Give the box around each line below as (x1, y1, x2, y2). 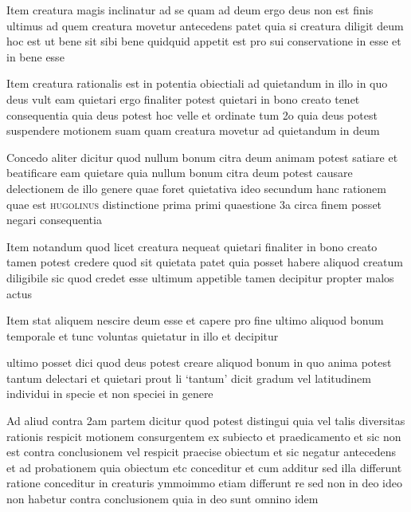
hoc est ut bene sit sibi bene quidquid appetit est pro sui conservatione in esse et (6, 33, 401, 49)
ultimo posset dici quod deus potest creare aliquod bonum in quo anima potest (6, 354, 392, 371)
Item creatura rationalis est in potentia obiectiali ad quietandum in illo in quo (6, 75, 388, 92)
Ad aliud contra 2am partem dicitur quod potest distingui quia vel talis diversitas (6, 412, 405, 429)
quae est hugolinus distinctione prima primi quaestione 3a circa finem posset (6, 195, 382, 212)
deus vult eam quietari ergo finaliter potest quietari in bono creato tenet (6, 90, 360, 107)
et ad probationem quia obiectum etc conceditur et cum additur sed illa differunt (6, 459, 402, 475)
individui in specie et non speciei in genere (6, 385, 213, 402)
